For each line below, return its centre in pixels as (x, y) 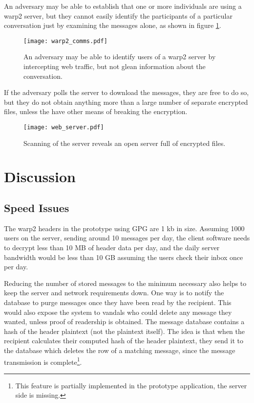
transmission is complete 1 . (43, 361)
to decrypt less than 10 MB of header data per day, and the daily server (112, 248)
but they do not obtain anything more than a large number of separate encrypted (126, 102)
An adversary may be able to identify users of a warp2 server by (120, 57)
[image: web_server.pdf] (64, 127)
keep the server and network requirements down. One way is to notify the (114, 293)
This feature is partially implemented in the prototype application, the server (131, 385)
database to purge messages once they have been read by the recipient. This (118, 302)
